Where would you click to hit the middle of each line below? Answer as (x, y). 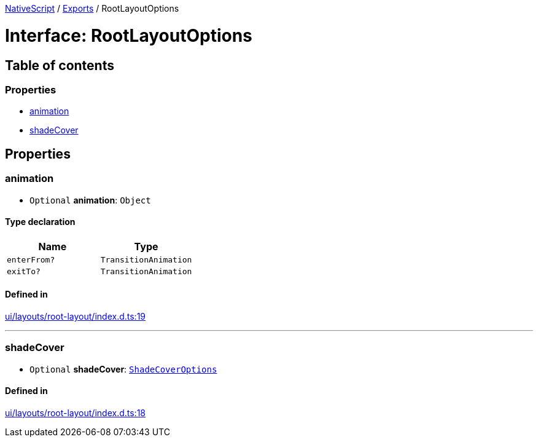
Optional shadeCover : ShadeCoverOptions (123, 369)
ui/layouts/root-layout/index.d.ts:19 (76, 316)
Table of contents (60, 65)
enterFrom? (31, 259)
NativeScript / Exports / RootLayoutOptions (92, 8)
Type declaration (40, 222)
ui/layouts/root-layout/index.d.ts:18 (76, 412)
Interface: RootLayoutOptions (129, 35)
